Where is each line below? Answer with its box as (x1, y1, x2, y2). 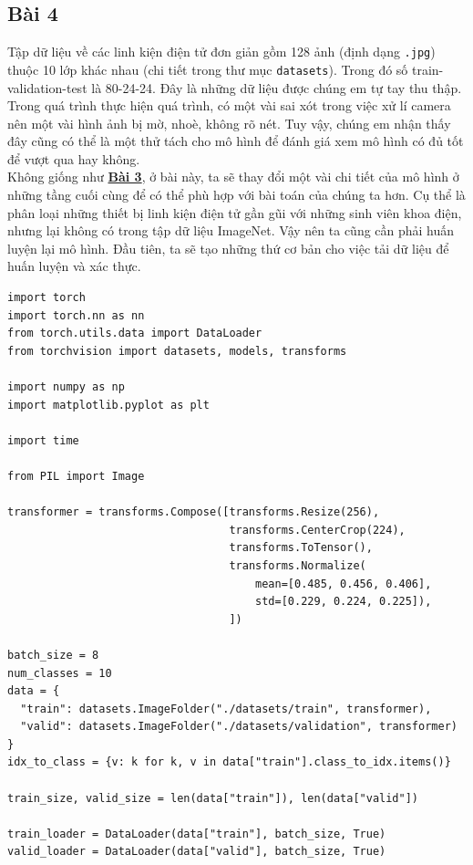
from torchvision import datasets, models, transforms (7, 344, 347, 358)
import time (7, 433, 79, 447)
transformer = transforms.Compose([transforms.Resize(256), (7, 505, 380, 519)
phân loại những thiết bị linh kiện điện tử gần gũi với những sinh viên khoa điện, (7, 203, 462, 222)
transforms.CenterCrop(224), (229, 523, 406, 537)
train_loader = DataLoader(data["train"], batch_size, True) (7, 827, 386, 840)
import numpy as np (7, 380, 125, 394)
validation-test (7, 78, 87, 97)
